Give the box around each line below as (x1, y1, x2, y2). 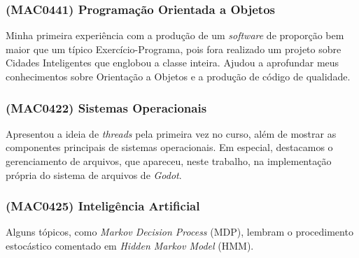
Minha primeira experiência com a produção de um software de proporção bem (6, 28, 344, 43)
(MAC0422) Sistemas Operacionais (6, 99, 207, 116)
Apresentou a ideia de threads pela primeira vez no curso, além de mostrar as (6, 126, 337, 141)
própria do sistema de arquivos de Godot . (6, 167, 182, 182)
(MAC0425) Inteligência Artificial (6, 197, 200, 215)
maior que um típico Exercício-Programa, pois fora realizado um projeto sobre (6, 41, 342, 56)
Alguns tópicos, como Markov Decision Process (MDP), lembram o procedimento (6, 224, 353, 239)
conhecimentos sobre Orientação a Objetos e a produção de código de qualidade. (6, 69, 351, 83)
